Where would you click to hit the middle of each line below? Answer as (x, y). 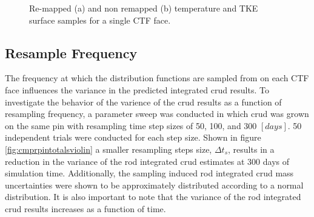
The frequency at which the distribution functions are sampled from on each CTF (157, 78)
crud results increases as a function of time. (85, 208)
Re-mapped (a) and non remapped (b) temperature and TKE (144, 8)
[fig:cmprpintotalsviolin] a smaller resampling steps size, (109, 149)
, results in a (251, 149)
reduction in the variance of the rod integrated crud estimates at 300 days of (147, 161)
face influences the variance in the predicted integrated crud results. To (137, 89)
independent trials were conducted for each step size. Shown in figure (133, 137)
